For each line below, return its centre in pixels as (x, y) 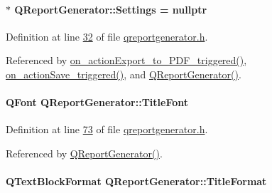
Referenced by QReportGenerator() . (84, 153)
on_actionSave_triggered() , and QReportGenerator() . (124, 74)
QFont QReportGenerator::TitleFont (97, 102)
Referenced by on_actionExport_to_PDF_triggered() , (126, 60)
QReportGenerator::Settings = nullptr (111, 9)
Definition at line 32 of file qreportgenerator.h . (107, 36)
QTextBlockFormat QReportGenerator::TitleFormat (136, 181)
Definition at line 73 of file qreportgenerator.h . (107, 129)
